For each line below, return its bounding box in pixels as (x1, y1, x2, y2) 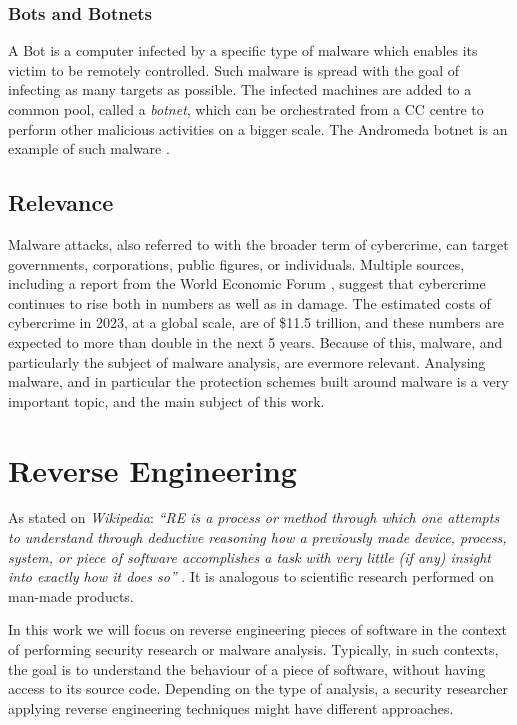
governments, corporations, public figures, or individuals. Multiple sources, (8, 253, 465, 274)
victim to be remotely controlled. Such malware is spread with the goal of (8, 59, 460, 80)
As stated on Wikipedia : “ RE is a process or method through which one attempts (8, 507, 500, 528)
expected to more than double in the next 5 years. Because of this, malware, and (8, 331, 503, 352)
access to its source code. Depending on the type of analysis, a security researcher (8, 678, 508, 699)
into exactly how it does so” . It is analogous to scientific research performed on (8, 566, 495, 587)
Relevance (8, 187, 114, 218)
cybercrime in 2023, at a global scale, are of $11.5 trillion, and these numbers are (8, 312, 504, 333)
